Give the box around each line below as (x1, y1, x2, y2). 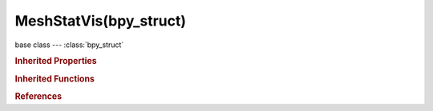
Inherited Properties (14, 56, 98, 67)
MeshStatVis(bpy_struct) (14, 12, 187, 30)
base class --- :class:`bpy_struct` (14, 40, 124, 50)
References (14, 90, 63, 101)
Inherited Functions (14, 73, 95, 84)
